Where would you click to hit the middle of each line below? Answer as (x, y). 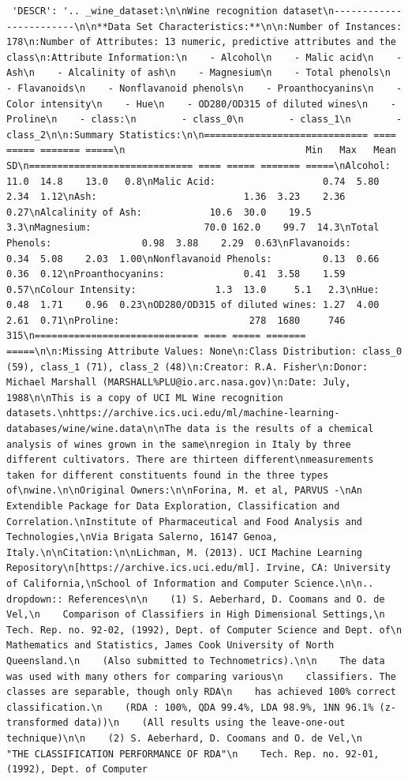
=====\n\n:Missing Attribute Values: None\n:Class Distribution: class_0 (204, 352)
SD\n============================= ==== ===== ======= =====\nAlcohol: (198, 165)
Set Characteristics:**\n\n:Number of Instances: (269, 26)
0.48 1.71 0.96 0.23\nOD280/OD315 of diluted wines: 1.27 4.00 (193, 305)
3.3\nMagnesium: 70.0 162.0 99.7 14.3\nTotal (193, 228)
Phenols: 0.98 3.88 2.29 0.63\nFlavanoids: (179, 243)
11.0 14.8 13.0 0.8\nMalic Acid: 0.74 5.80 (193, 181)
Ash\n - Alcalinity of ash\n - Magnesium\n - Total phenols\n (198, 73)
